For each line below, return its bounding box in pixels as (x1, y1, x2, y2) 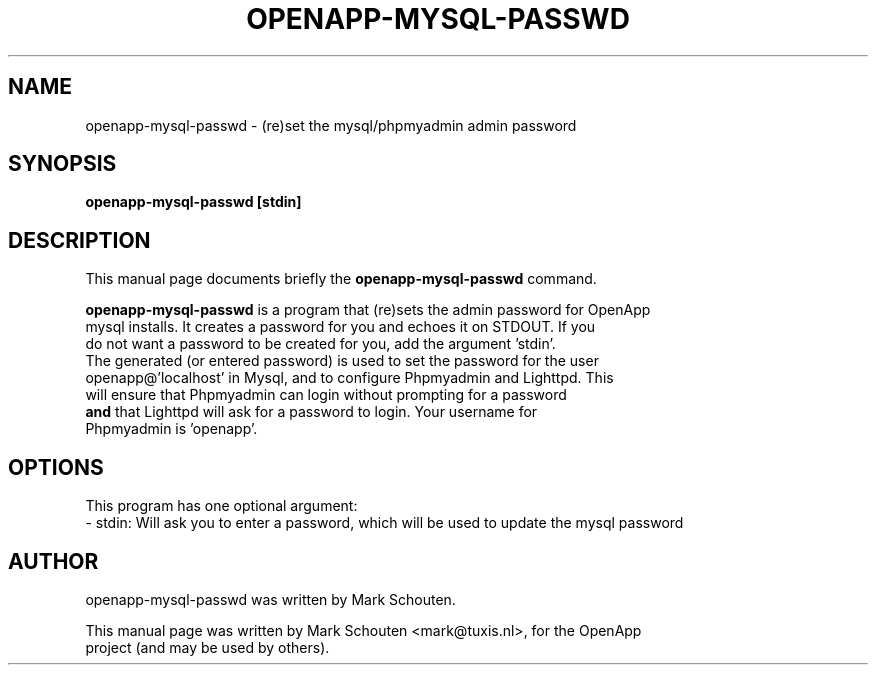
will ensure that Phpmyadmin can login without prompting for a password (85, 386, 567, 404)
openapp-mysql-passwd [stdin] (85, 193, 302, 211)
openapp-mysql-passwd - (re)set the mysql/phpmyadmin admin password (85, 116, 577, 134)
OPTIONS (8, 454, 104, 480)
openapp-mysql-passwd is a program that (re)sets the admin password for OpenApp (85, 301, 651, 319)
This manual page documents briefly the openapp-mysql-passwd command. (85, 270, 597, 288)
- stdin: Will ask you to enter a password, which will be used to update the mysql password (85, 514, 684, 532)
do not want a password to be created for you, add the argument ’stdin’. (85, 335, 556, 353)
